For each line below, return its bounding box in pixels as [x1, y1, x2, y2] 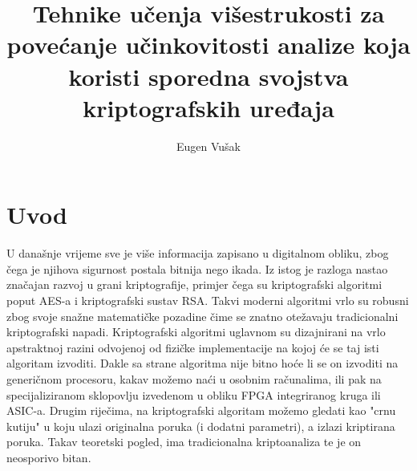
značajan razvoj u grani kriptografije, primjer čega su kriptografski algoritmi [6, 276, 383, 293]
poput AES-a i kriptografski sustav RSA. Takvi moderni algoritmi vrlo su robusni [6, 292, 409, 308]
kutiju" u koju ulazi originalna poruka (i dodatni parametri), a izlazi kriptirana [6, 417, 395, 434]
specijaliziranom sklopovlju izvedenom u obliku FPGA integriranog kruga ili [6, 386, 381, 403]
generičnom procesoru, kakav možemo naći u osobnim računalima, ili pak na [6, 370, 382, 387]
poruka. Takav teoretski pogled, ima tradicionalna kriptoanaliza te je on [6, 433, 362, 450]
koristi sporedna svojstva [68, 59, 349, 92]
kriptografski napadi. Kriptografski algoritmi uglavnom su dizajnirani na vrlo [6, 323, 386, 340]
